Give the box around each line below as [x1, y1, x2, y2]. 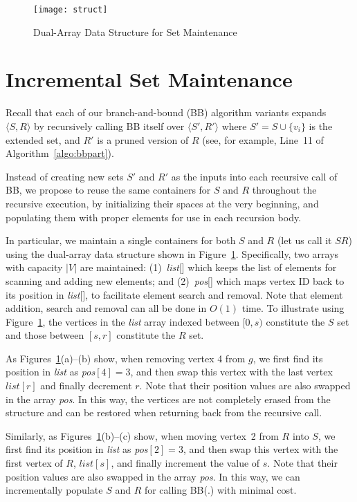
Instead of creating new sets [6, 169, 124, 183]
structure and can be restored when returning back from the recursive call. [6, 405, 322, 420]
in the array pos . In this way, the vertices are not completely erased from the [6, 391, 331, 406]
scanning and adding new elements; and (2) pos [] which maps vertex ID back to [6, 273, 345, 288]
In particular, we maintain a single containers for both [6, 233, 236, 248]
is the [309, 118, 333, 133]
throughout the [252, 183, 317, 197]
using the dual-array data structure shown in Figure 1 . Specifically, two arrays [6, 246, 339, 261]
